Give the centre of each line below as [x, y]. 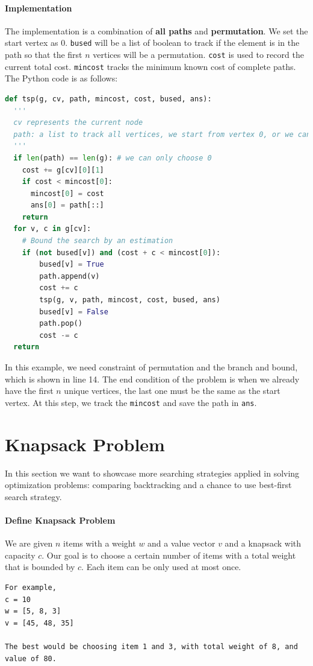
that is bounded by [40, 567]
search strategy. [33, 496]
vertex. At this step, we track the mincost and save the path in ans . [131, 402]
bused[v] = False [74, 312]
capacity [20, 555]
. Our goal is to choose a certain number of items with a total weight [169, 555]
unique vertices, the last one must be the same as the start [172, 391]
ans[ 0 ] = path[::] [67, 205]
